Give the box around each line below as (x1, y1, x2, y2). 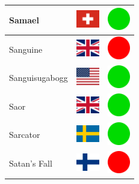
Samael (9, 13, 39, 26)
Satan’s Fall (9, 157, 52, 170)
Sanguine (9, 43, 43, 55)
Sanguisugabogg (9, 71, 68, 84)
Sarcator (9, 128, 40, 141)
